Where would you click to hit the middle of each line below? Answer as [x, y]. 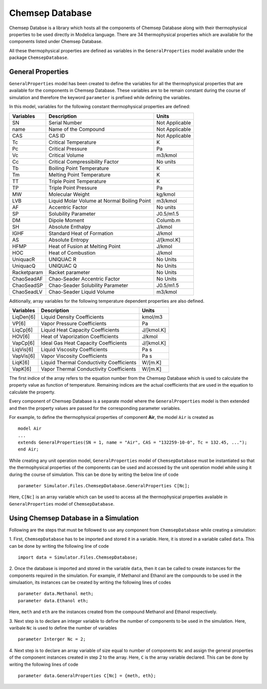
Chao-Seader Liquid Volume [82, 291]
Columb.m [168, 220]
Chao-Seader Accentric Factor [84, 279]
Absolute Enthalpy [70, 227]
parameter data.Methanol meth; [56, 594]
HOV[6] [21, 336]
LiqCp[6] [22, 330]
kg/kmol [166, 194]
